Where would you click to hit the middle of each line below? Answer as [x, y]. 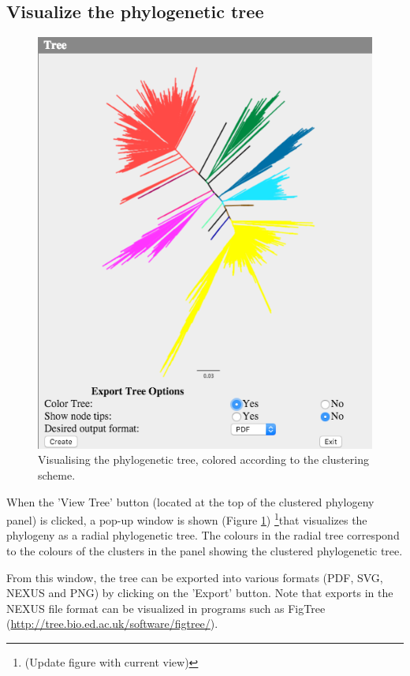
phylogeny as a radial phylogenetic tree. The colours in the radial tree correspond [203, 535]
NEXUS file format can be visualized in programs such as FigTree [166, 608]
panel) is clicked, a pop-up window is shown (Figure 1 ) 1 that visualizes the [187, 519]
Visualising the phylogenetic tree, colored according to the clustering [203, 459]
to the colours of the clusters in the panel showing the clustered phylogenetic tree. [205, 550]
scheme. [57, 474]
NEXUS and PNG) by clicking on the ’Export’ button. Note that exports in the [200, 593]
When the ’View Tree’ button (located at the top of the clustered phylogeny [190, 501]
